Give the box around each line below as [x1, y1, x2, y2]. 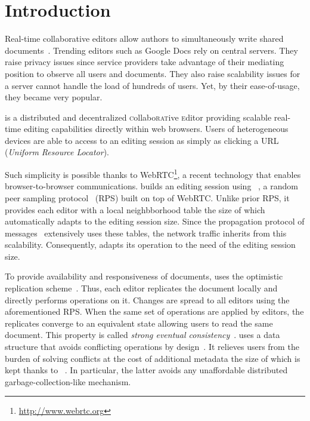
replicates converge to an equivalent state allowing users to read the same [5, 316, 273, 329]
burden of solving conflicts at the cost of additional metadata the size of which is [5, 352, 300, 364]
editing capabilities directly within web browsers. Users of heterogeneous [23, 122, 289, 135]
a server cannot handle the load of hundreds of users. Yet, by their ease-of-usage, [5, 79, 300, 91]
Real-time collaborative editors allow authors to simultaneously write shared [5, 32, 284, 45]
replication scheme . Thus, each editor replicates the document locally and [5, 282, 278, 294]
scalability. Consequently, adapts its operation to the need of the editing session [5, 238, 296, 251]
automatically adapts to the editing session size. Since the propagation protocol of [5, 215, 305, 228]
